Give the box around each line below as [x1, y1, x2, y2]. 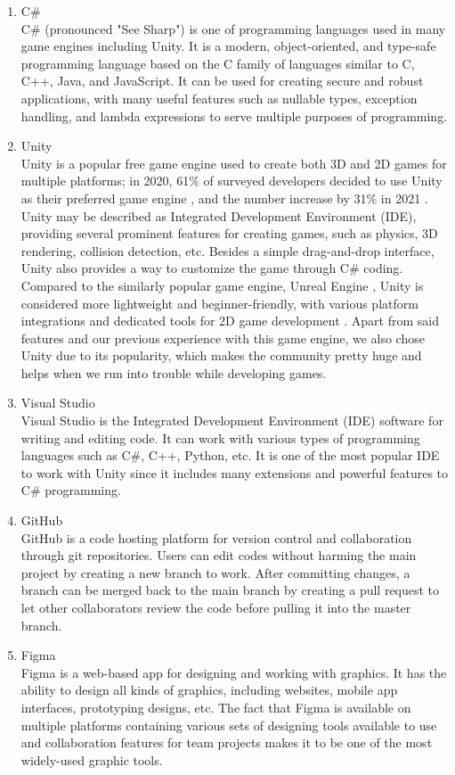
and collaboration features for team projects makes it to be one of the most [20, 733, 433, 752]
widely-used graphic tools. [20, 750, 163, 769]
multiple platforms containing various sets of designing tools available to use [20, 715, 437, 734]
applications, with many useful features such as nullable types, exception [20, 88, 418, 107]
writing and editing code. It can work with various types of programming [20, 428, 420, 447]
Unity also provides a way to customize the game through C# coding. [20, 259, 403, 277]
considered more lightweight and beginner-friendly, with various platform [20, 293, 418, 312]
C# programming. [20, 481, 121, 499]
